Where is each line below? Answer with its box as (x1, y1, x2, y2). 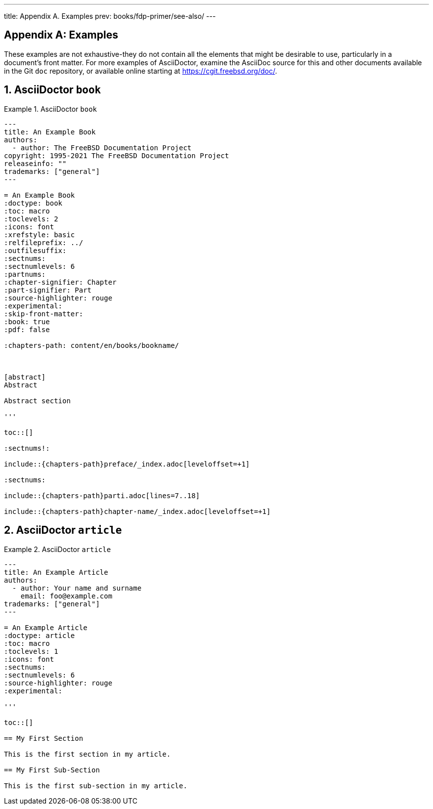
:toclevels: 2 (4, 214, 58, 223)
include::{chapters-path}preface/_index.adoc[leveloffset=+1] (4, 460, 250, 468)
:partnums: (4, 270, 46, 278)
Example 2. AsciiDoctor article (4, 545, 111, 554)
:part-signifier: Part (4, 286, 92, 294)
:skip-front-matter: (4, 309, 84, 318)
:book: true (4, 317, 50, 326)
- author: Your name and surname (12, 584, 142, 592)
